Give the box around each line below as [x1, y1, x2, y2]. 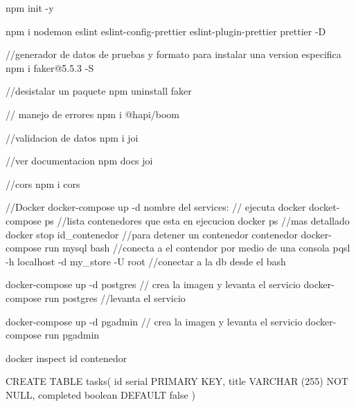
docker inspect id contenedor [6, 350, 127, 365]
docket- [309, 200, 340, 214]
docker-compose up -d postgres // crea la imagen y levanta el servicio [6, 277, 301, 292]
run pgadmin [44, 328, 100, 342]
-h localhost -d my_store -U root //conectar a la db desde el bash [6, 254, 286, 268]
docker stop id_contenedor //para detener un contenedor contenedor [6, 227, 298, 241]
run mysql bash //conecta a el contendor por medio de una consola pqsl [44, 240, 350, 255]
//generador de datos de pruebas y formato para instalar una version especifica [6, 47, 341, 61]
